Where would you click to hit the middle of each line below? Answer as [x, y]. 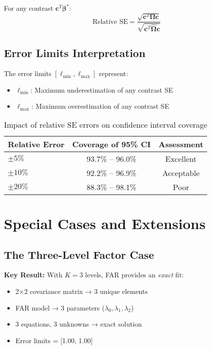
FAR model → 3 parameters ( [60, 307]
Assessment [181, 144]
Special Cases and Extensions [105, 223]
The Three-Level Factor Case [79, 254]
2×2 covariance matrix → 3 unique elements [81, 291]
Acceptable [181, 173]
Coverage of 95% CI [112, 144]
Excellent [181, 158]
